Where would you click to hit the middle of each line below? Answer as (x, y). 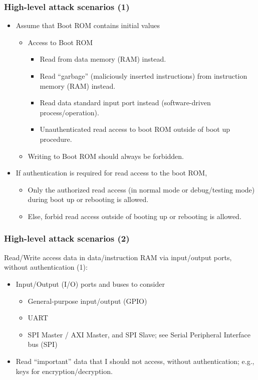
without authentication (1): (46, 267)
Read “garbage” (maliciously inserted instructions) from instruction (144, 76)
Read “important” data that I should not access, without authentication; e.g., (135, 361)
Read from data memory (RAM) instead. (103, 59)
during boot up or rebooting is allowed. (88, 199)
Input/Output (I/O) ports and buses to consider (90, 283)
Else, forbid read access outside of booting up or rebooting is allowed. (135, 216)
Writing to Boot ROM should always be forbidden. (106, 156)
